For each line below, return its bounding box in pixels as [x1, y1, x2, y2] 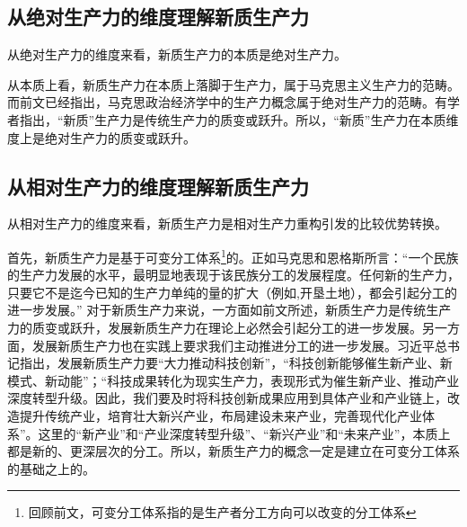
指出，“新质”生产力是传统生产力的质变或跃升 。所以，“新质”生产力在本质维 [19, 110, 459, 129]
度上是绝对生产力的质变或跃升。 [7, 128, 196, 147]
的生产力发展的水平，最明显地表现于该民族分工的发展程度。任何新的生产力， [7, 265, 460, 284]
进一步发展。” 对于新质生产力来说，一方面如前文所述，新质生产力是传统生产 [7, 300, 452, 319]
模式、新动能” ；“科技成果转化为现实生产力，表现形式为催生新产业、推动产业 [7, 371, 460, 389]
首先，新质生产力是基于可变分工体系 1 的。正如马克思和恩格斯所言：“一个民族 [7, 245, 459, 266]
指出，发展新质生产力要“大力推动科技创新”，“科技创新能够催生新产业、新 [19, 353, 453, 372]
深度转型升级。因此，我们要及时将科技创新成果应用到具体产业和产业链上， [7, 389, 447, 407]
